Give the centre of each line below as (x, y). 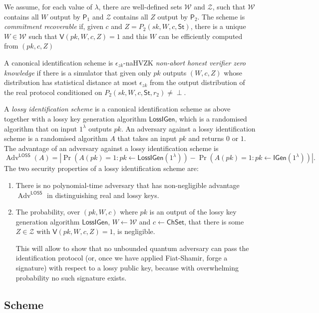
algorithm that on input (41, 128)
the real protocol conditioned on (53, 92)
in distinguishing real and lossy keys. (103, 195)
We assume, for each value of (48, 6)
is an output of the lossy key (193, 212)
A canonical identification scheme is (59, 62)
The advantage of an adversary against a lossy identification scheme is (111, 148)
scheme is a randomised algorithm (56, 138)
